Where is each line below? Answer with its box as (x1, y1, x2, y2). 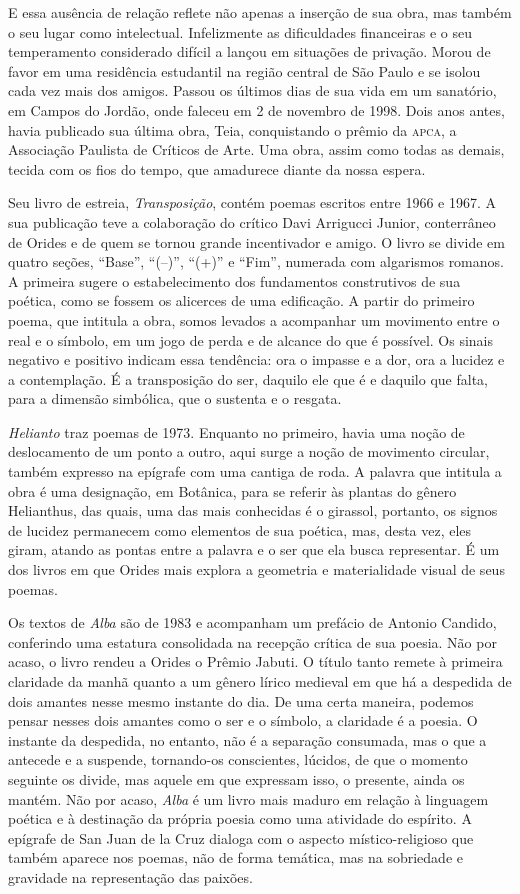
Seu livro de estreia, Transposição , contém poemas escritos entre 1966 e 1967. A (8, 192, 497, 213)
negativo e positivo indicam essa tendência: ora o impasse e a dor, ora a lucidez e (8, 349, 505, 370)
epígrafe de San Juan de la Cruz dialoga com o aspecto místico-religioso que (8, 827, 474, 848)
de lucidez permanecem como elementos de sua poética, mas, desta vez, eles (8, 519, 472, 540)
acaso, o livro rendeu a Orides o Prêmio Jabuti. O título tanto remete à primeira (8, 651, 503, 672)
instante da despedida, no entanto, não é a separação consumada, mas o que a (8, 729, 487, 750)
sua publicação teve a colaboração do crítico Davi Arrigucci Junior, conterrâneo (8, 211, 496, 232)
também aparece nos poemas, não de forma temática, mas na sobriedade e (8, 847, 463, 868)
